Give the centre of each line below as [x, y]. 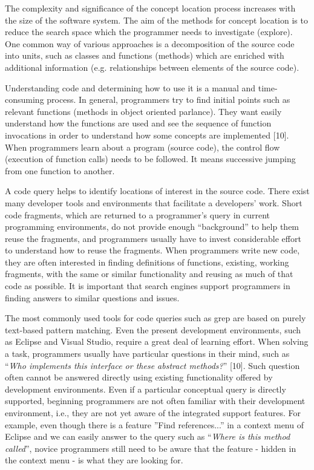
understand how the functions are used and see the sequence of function [138, 123]
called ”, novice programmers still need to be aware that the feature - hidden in [151, 448]
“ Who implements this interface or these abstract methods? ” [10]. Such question [152, 365]
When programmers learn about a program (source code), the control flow [142, 147]
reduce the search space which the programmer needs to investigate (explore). [149, 32]
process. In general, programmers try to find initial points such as [168, 100]
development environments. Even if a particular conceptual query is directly [146, 389]
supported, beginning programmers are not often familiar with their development [155, 401]
